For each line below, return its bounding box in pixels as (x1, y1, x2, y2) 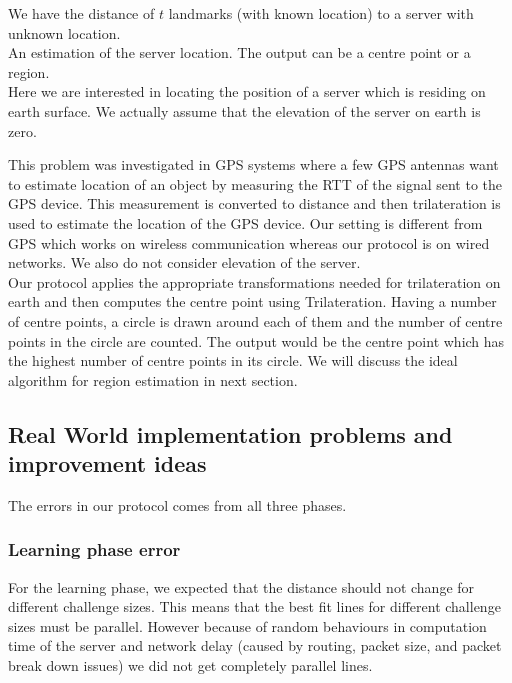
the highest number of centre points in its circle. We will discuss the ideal (8, 350, 458, 371)
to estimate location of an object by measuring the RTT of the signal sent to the (8, 173, 503, 194)
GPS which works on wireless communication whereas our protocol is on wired (8, 232, 490, 253)
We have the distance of (8, 3, 155, 23)
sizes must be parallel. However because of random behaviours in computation (8, 615, 487, 636)
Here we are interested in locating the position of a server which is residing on (8, 81, 486, 102)
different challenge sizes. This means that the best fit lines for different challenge (8, 596, 501, 617)
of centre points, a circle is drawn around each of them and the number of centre (8, 310, 503, 331)
